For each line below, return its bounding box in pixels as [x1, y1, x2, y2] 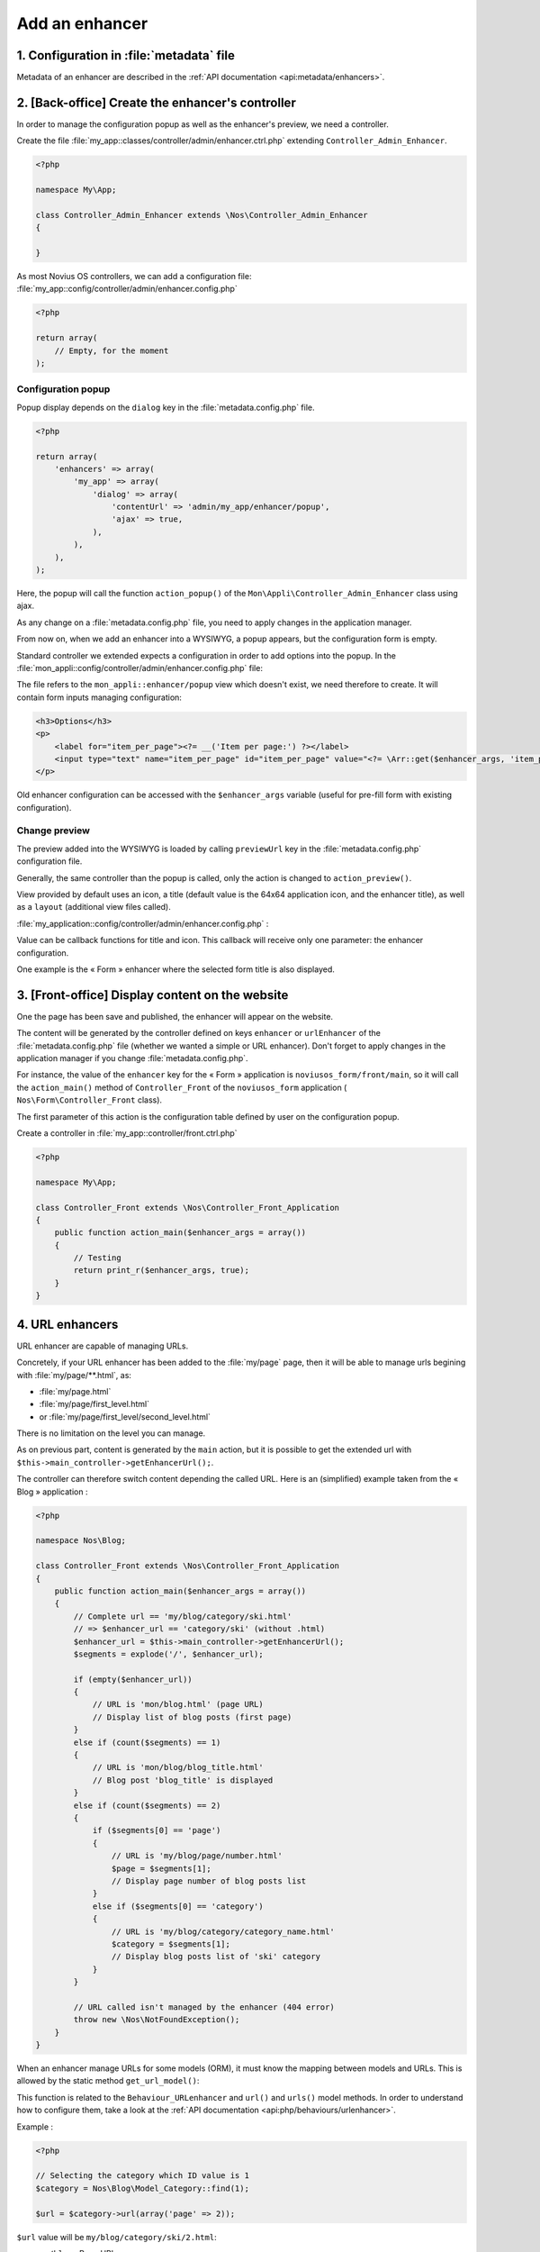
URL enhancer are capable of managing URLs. [16, 1340, 189, 1351]
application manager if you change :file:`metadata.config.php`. [16, 1053, 248, 1063]
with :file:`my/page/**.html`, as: [16, 1369, 132, 1380]
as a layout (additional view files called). [16, 902, 171, 913]
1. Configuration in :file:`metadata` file [16, 48, 236, 63]
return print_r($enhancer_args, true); [73, 1266, 249, 1276]
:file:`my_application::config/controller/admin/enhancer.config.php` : [16, 918, 269, 929]
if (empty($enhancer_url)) [73, 1674, 193, 1684]
